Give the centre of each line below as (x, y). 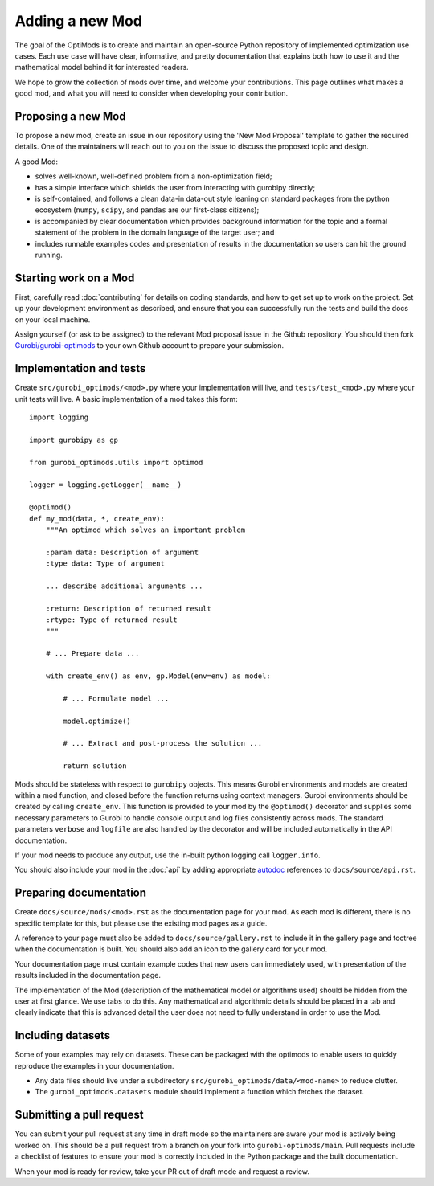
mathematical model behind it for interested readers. (102, 67)
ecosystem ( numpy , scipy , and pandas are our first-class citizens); (147, 210)
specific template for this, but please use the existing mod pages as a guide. (141, 923)
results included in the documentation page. (88, 975)
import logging (59, 417)
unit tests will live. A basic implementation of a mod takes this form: (127, 399)
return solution (95, 766)
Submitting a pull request (79, 1115)
